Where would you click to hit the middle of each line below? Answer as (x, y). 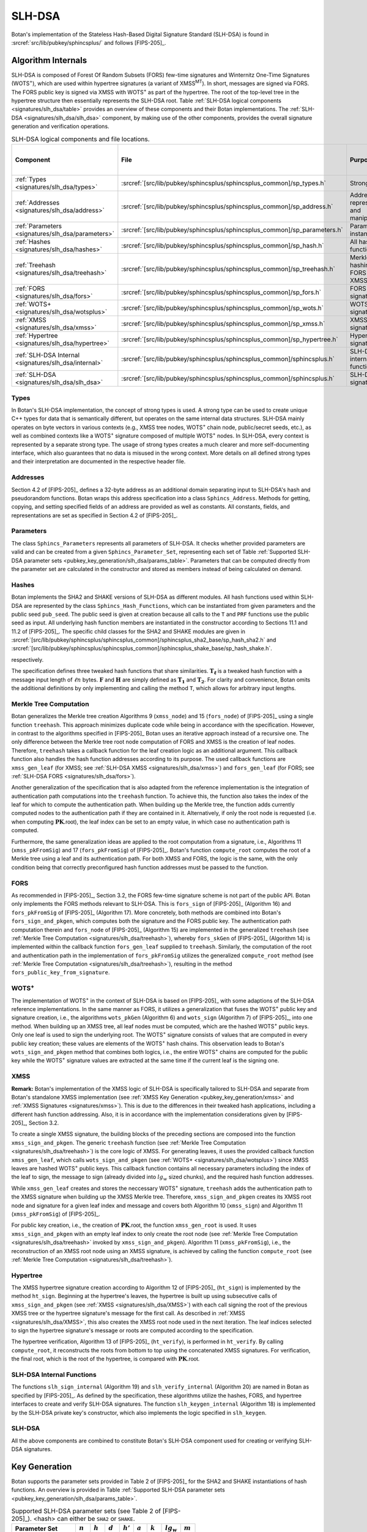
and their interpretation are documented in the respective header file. (98, 461)
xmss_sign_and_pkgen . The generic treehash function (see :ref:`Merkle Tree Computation (128, 1142)
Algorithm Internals (49, 60)
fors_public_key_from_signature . (61, 973)
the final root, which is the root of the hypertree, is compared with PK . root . (106, 1359)
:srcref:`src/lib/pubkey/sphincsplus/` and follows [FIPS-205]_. (89, 42)
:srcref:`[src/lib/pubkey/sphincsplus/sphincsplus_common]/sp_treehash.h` (228, 268)
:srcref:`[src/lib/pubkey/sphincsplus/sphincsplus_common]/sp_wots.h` (223, 308)
